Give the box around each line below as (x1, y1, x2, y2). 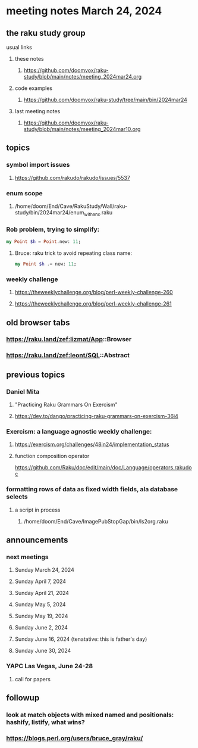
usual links (6, 43, 33, 51)
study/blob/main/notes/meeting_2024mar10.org (23, 126, 141, 132)
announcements (6, 535, 68, 546)
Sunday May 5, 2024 (14, 601, 67, 608)
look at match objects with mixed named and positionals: (6, 710, 174, 719)
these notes (14, 55, 44, 62)
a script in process (14, 506, 61, 513)
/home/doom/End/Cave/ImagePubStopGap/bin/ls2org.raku (23, 518, 168, 525)
